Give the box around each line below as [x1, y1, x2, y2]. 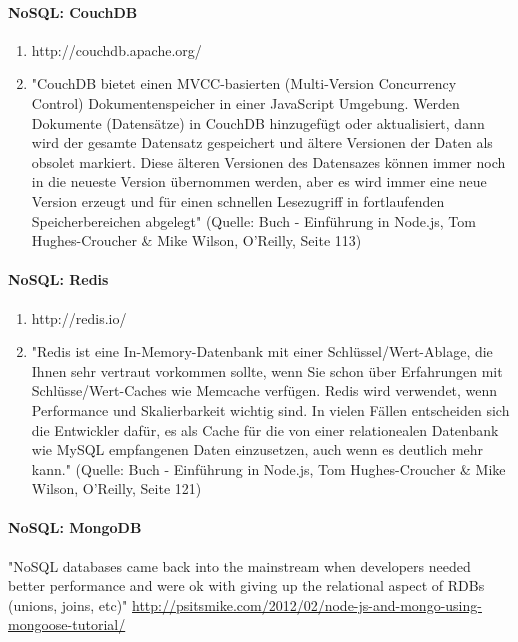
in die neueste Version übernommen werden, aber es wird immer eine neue [31, 171, 487, 192]
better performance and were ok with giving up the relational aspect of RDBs [8, 575, 485, 596]
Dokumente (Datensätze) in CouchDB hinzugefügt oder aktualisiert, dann [31, 112, 485, 133]
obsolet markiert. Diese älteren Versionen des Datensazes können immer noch [31, 151, 506, 172]
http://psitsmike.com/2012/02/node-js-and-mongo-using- [132, 594, 482, 615]
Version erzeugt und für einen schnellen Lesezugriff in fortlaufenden [31, 190, 445, 211]
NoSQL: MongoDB [8, 517, 142, 538]
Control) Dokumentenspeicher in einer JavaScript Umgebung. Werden [31, 92, 460, 113]
